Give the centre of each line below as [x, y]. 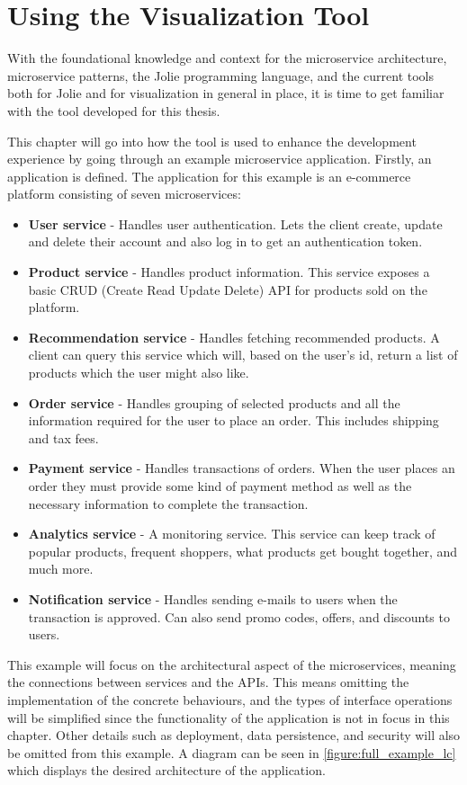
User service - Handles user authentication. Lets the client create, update [235, 223]
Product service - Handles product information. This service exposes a [229, 272]
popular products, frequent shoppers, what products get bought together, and [243, 551]
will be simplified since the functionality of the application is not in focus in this [229, 717]
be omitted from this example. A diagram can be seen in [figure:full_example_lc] [232, 752]
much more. [61, 569]
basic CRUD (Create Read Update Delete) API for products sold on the [228, 289]
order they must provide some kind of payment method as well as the [220, 486]
